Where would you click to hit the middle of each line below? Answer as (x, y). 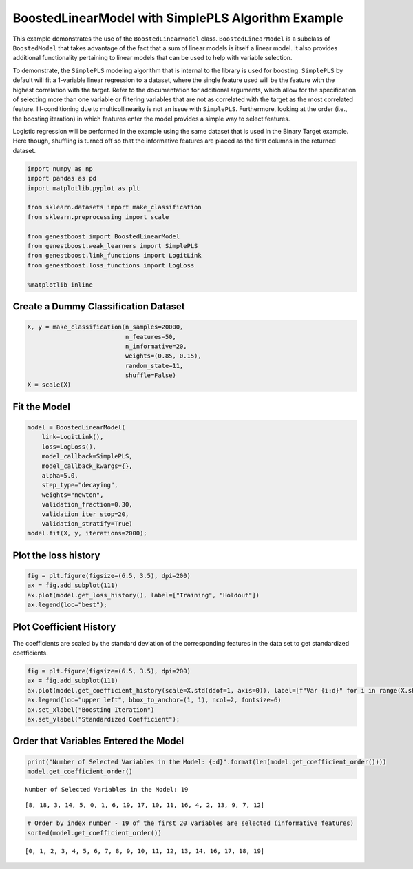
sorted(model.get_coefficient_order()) (94, 833)
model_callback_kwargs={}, (87, 466)
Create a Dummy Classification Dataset (99, 306)
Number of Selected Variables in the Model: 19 (107, 789)
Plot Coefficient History (64, 627)
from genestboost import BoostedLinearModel (104, 236)
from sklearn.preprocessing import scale (98, 217)
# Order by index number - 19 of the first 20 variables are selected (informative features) (191, 823)
